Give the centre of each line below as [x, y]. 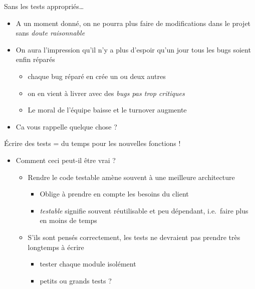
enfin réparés [35, 59]
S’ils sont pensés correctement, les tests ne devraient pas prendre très [134, 237]
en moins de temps [68, 220]
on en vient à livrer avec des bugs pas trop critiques [106, 93]
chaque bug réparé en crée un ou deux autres [97, 76]
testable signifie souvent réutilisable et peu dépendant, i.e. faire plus [144, 210]
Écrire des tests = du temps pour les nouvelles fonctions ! [92, 143]
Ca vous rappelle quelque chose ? [66, 126]
